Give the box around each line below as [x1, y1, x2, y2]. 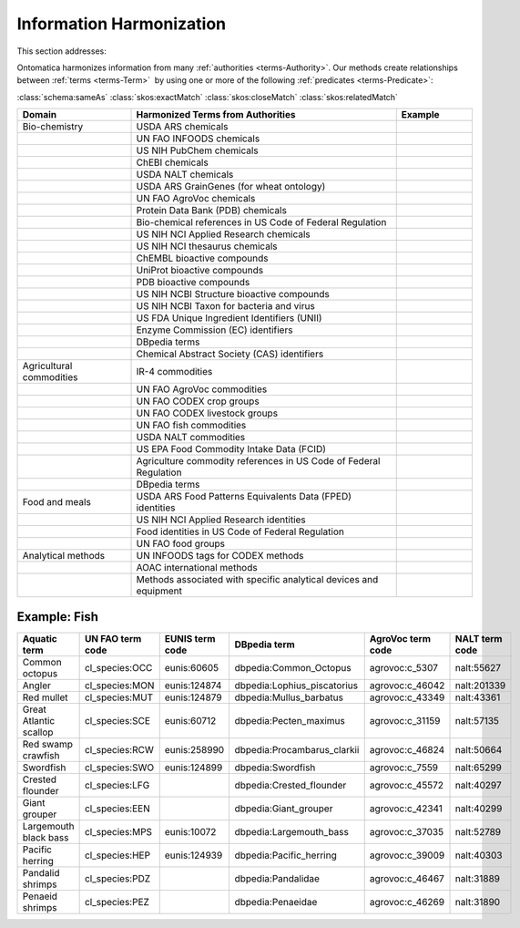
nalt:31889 [454, 871, 501, 884]
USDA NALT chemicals [136, 169, 234, 181]
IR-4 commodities [136, 366, 213, 378]
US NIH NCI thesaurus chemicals [136, 240, 278, 253]
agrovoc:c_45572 [369, 778, 444, 791]
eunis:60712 [164, 714, 217, 727]
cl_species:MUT [84, 691, 154, 704]
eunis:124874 [164, 679, 222, 692]
